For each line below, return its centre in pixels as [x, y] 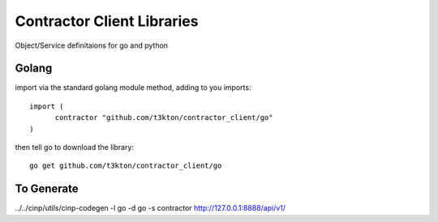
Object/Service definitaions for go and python [92, 45]
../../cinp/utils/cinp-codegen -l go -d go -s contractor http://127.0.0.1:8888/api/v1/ [150, 208]
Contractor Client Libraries [107, 21]
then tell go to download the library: [74, 147]
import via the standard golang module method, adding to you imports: [133, 88]
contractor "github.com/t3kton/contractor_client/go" [164, 118]
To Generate [47, 189]
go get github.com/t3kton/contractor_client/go [126, 166]
